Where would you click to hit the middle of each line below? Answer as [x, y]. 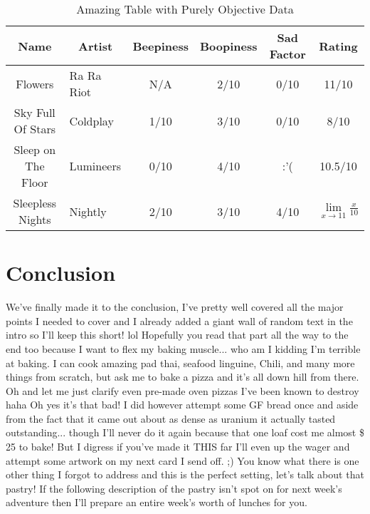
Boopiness [229, 46]
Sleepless [35, 203]
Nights [35, 219]
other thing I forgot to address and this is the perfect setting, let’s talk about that [185, 474]
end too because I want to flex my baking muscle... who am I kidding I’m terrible [183, 348]
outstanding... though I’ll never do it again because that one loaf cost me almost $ [185, 432]
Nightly [88, 211]
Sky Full [35, 112]
